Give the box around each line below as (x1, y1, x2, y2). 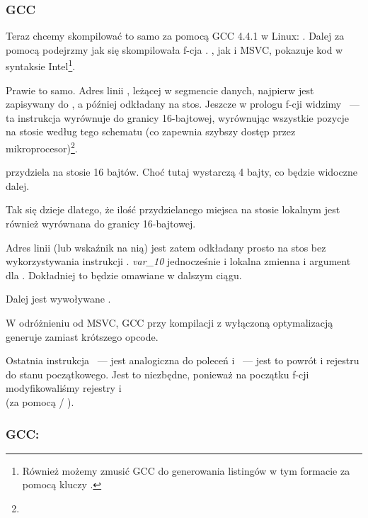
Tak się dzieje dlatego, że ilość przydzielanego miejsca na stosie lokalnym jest (6, 202, 340, 217)
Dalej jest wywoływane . (6, 291, 111, 306)
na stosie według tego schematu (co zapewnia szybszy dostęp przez (6, 124, 296, 139)
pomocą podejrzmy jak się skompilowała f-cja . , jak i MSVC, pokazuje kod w (6, 42, 343, 57)
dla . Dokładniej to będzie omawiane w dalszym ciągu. (6, 267, 242, 282)
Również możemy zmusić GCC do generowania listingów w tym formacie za (22, 463, 350, 478)
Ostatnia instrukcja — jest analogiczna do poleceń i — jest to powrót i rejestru (6, 353, 360, 368)
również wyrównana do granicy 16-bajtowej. (6, 216, 196, 231)
